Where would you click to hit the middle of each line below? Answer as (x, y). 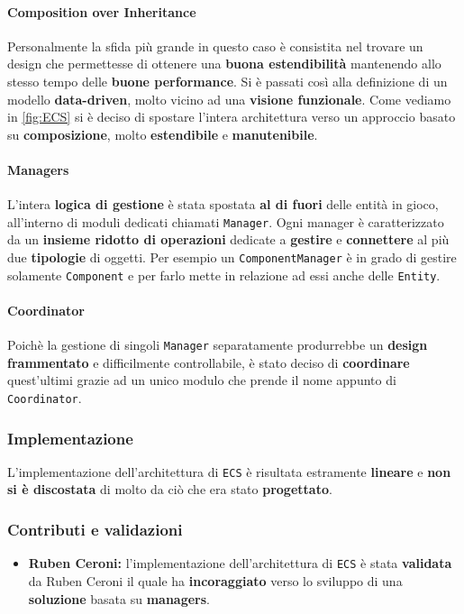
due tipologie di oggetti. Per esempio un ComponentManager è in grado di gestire (232, 257)
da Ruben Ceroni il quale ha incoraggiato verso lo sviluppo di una (215, 580)
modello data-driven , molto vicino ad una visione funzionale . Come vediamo (229, 99)
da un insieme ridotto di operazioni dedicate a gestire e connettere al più (228, 239)
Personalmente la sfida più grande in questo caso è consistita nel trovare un (215, 46)
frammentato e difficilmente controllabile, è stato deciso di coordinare (209, 362)
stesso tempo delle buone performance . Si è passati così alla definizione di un (227, 81)
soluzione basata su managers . (119, 598)
